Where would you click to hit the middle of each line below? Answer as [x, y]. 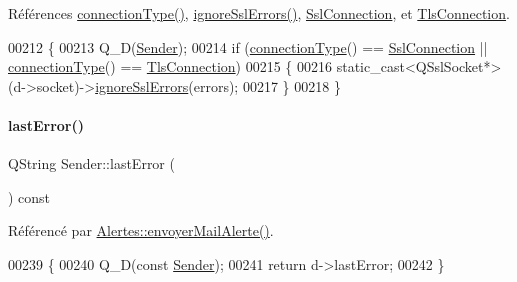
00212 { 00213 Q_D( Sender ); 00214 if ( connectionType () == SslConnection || [248, 46]
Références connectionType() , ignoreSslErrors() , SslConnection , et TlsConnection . [259, 13]
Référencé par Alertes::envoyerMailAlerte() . [141, 230]
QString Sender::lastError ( [91, 163]
